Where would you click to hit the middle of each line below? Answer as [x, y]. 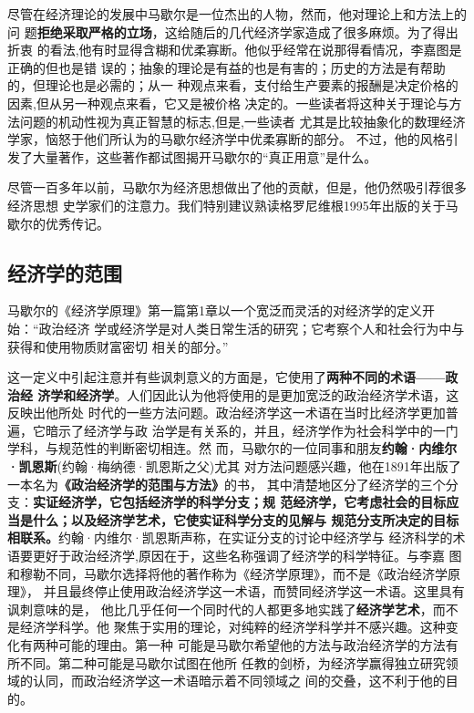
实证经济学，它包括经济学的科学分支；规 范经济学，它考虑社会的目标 [240, 502]
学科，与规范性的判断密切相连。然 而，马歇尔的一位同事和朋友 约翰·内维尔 [232, 448]
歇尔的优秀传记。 [58, 223]
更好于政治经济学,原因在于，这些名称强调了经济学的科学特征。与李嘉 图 [247, 556]
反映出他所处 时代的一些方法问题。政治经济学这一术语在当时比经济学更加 [227, 413]
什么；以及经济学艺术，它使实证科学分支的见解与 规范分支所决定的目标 [246, 519]
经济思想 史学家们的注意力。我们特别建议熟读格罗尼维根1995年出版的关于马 [233, 205]
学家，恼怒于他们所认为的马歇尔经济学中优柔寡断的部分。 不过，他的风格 [227, 139]
